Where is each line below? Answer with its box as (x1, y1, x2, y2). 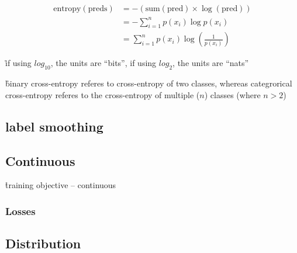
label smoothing (5, 117, 103, 135)
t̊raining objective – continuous (5, 179, 116, 191)
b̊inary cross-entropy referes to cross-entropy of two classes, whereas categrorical (5, 77, 292, 89)
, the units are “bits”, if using (50, 57, 157, 69)
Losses (5, 203, 36, 218)
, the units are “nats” (172, 57, 249, 69)
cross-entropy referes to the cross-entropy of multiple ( (5, 88, 200, 100)
